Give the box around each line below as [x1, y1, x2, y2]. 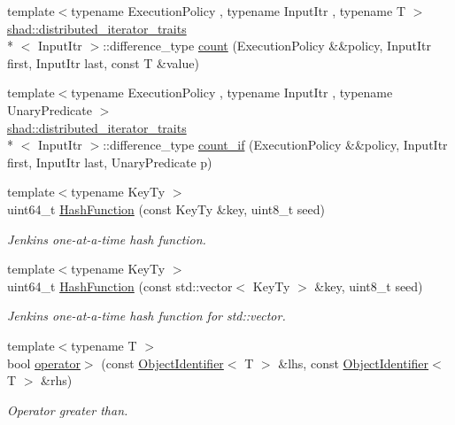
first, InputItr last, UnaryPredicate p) [7, 152, 212, 171]
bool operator [7, 353, 81, 372]
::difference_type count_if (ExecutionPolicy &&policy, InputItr [103, 135, 448, 154]
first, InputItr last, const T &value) [7, 53, 199, 72]
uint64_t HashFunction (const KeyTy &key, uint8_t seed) [7, 199, 326, 218]
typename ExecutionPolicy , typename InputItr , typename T [71, 2, 405, 19]
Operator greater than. [7, 400, 128, 419]
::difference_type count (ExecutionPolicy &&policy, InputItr [103, 36, 431, 55]
